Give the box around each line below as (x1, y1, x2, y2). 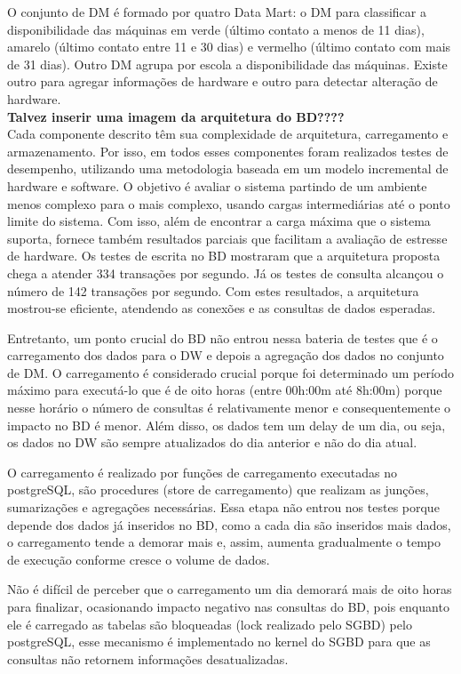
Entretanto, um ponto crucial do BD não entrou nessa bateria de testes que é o (7, 328, 438, 347)
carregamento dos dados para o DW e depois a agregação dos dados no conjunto (7, 346, 444, 365)
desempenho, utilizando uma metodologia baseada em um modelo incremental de (7, 159, 449, 178)
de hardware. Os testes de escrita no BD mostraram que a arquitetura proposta (7, 246, 441, 265)
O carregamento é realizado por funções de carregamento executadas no (7, 462, 398, 481)
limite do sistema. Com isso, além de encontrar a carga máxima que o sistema (7, 212, 431, 230)
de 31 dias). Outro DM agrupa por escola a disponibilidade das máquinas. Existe (7, 54, 448, 73)
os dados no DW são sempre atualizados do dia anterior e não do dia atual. (7, 433, 417, 452)
